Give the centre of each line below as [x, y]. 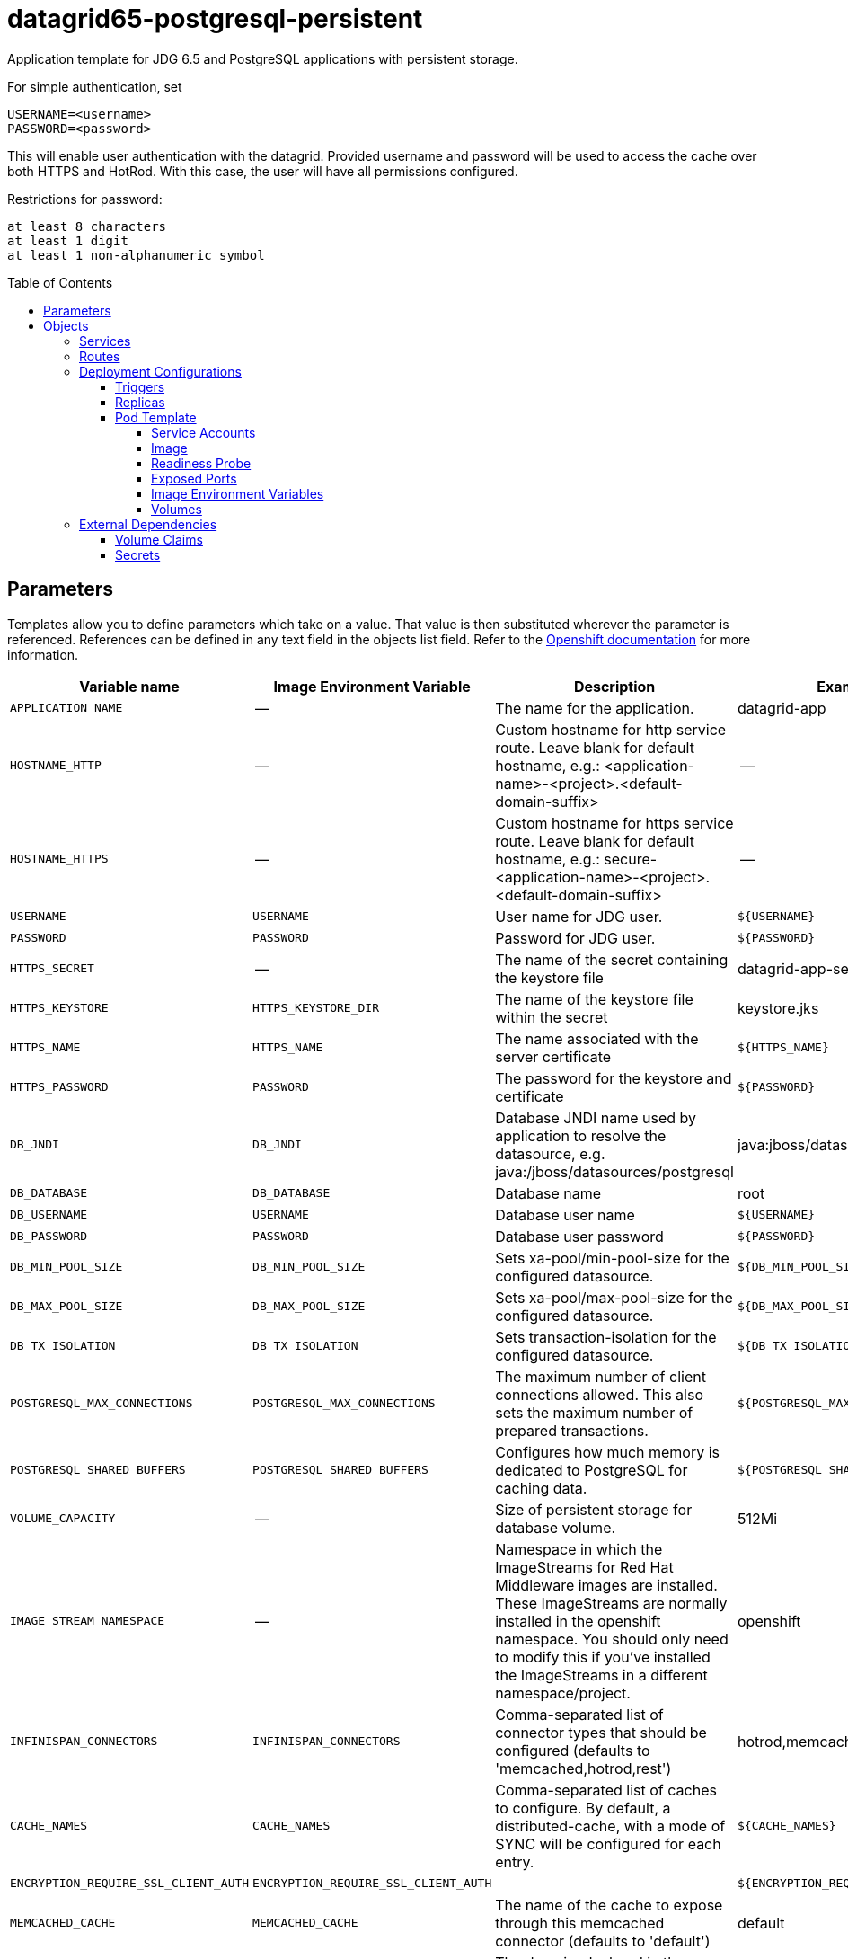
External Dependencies [148, 524]
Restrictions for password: [85, 199]
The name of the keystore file [594, 999]
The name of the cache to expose [609, 1905]
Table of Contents [60, 282]
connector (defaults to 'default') [603, 1941]
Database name [548, 1193]
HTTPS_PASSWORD [59, 1087]
